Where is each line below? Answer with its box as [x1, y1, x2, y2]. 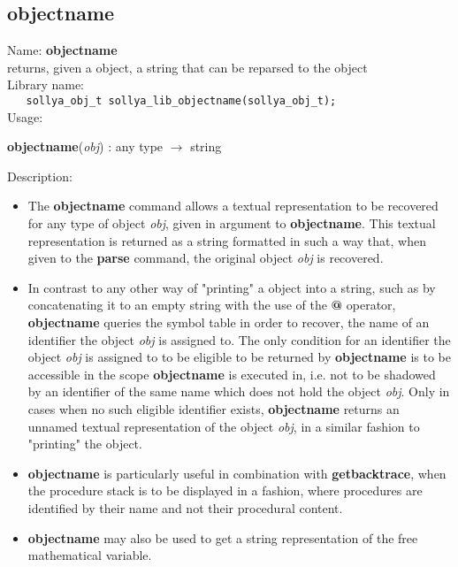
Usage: [7, 107, 43, 126]
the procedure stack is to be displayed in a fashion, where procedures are [27, 481, 423, 500]
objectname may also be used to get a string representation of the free [27, 528, 418, 547]
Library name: [7, 75, 85, 94]
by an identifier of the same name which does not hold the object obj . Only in [27, 382, 450, 401]
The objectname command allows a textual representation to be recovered [27, 196, 439, 215]
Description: [7, 166, 73, 185]
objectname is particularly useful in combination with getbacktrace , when [27, 464, 447, 482]
